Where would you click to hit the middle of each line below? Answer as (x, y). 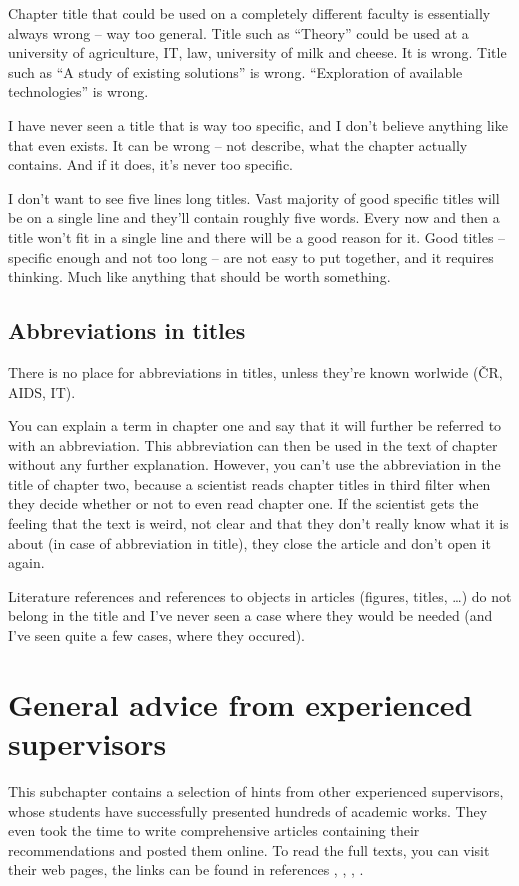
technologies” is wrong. (78, 91)
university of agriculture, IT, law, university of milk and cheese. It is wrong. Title (257, 52)
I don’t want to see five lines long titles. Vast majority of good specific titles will (254, 197)
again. (26, 562)
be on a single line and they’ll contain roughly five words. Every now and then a (254, 217)
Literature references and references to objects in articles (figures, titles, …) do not (260, 595)
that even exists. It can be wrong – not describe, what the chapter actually (238, 144)
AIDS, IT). (42, 391)
